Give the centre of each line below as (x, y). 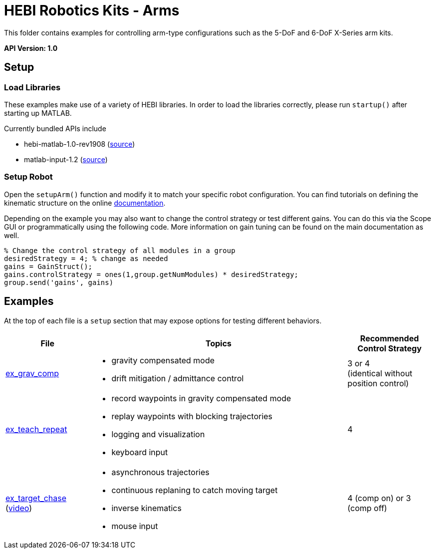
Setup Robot (28, 177)
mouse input (135, 526)
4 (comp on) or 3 (379, 498)
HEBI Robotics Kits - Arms (92, 10)
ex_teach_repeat (36, 429)
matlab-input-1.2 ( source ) (66, 159)
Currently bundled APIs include (55, 128)
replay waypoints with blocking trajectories (192, 416)
